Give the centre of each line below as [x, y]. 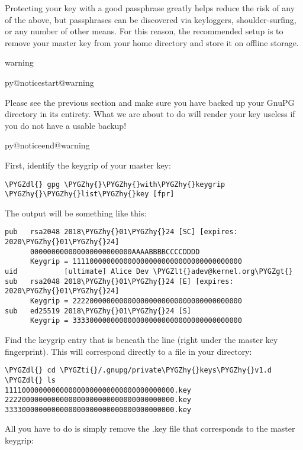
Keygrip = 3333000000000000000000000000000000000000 [136, 321]
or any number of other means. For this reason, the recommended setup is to [144, 31]
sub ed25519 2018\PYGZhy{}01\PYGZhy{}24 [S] [98, 311]
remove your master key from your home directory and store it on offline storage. [152, 42]
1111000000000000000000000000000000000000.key [98, 390]
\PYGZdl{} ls [30, 380]
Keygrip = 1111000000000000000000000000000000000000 [136, 262]
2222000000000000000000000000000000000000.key [98, 400]
